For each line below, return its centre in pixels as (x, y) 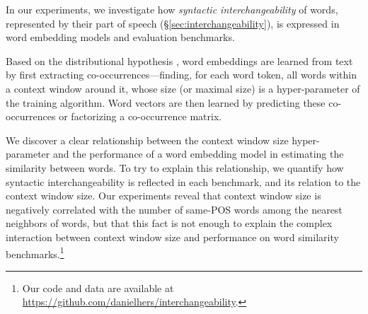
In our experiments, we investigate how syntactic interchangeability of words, (172, 9)
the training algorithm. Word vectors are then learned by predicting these (166, 102)
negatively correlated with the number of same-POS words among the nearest (174, 209)
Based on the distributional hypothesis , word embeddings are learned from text (179, 60)
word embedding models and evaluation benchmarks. (120, 37)
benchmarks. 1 (35, 252)
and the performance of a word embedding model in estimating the (198, 154)
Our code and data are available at (98, 287)
